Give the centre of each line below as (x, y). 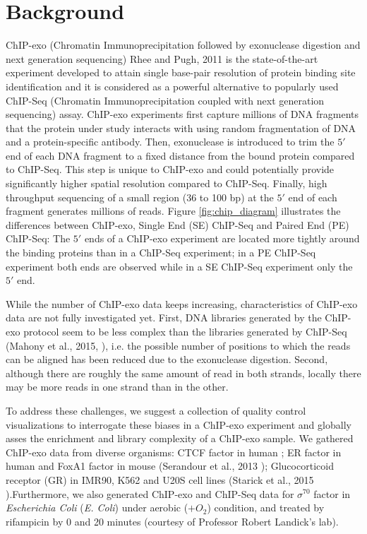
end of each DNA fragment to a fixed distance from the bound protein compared (180, 155)
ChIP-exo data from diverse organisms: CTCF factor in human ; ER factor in (174, 452)
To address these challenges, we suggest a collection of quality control (156, 410)
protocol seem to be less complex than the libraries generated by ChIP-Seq (185, 331)
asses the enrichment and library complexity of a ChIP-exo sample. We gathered (180, 438)
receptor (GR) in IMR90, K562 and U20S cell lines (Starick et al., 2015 (160, 479)
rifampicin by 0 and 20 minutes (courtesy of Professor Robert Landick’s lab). (172, 521)
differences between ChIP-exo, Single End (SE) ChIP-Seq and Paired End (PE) (178, 224)
